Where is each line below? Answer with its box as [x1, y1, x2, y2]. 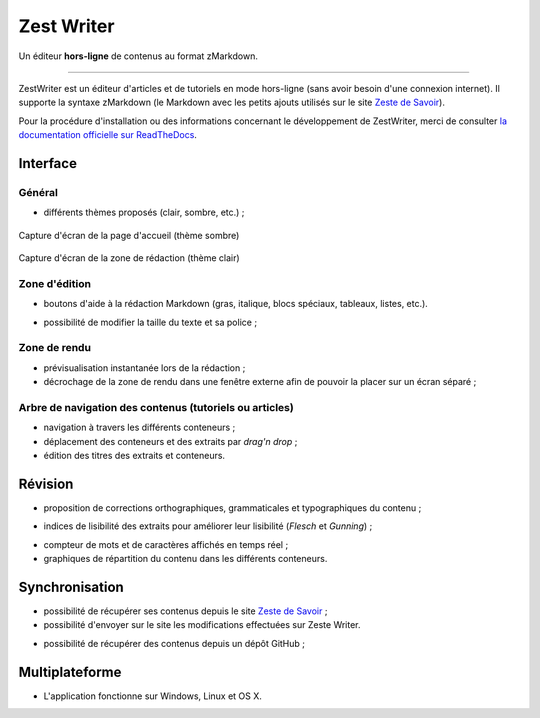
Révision [18, 475, 74, 492]
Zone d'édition [18, 276, 92, 290]
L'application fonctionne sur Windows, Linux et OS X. [43, 690, 262, 702]
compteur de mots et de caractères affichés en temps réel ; [43, 538, 289, 550]
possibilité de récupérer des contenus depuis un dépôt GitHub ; [43, 637, 305, 649]
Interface [18, 155, 77, 172]
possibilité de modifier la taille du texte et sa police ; [43, 316, 258, 328]
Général [18, 185, 59, 199]
